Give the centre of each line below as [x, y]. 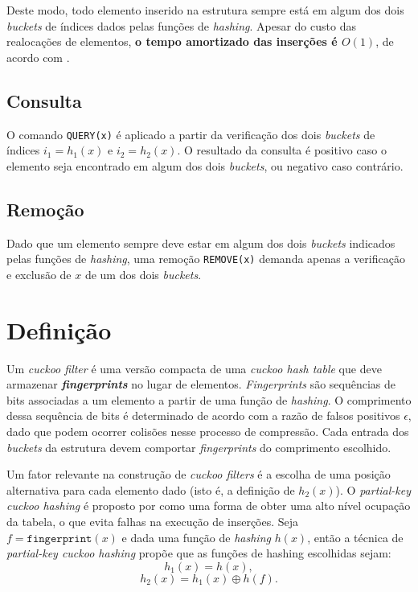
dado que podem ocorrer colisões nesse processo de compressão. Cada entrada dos [208, 431]
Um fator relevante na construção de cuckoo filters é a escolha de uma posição [199, 474]
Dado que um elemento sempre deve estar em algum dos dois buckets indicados [201, 243]
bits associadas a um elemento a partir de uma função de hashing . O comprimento [209, 399]
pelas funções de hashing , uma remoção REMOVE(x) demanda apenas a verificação [206, 259]
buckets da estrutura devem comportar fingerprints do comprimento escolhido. [199, 447]
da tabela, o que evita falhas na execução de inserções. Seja [153, 521]
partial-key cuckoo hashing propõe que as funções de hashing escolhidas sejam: [199, 553]
